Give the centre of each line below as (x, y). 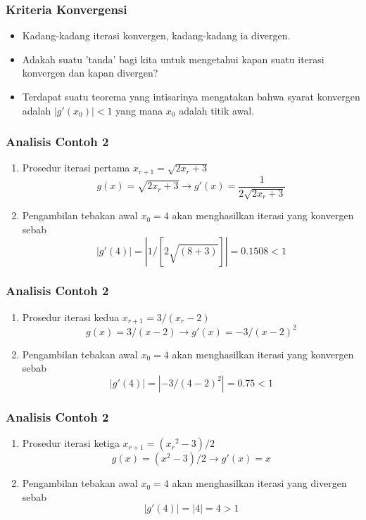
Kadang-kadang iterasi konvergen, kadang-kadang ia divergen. (156, 35)
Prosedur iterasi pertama (76, 168)
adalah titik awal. (217, 110)
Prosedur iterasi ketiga (71, 443)
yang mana (139, 110)
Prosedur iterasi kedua (71, 317)
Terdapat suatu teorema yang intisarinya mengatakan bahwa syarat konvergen (191, 96)
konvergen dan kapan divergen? (90, 73)
